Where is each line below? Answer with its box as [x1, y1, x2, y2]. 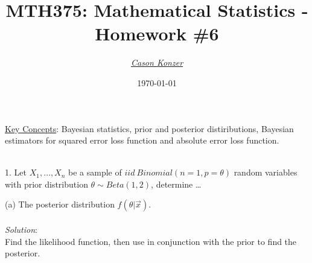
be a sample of [68, 166, 122, 179]
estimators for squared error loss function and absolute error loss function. [5, 134, 279, 147]
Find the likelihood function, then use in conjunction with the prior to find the [5, 235, 297, 247]
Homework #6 [95, 21, 219, 46]
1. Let [5, 166, 27, 179]
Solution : [5, 223, 37, 236]
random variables [234, 166, 298, 179]
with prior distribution [5, 177, 88, 190]
